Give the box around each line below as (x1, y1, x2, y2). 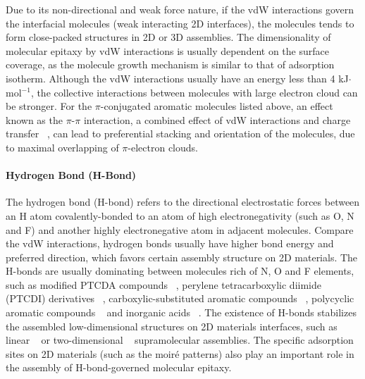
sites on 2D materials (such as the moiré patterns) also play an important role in (6, 346, 354, 361)
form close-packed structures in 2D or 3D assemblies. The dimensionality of (6, 30, 331, 44)
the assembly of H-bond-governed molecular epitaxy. (6, 360, 232, 375)
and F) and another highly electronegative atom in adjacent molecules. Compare (6, 222, 354, 237)
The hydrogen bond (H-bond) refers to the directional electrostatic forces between (6, 194, 360, 209)
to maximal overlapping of (6, 139, 119, 154)
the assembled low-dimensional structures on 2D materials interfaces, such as (6, 318, 338, 333)
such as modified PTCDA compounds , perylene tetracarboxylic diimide (6, 277, 321, 292)
